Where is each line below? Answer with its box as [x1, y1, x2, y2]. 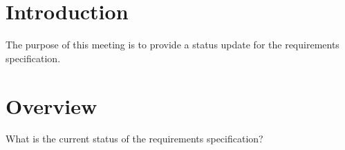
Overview [6, 91, 97, 120]
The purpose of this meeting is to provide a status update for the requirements [6, 37, 339, 52]
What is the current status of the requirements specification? [6, 131, 263, 146]
